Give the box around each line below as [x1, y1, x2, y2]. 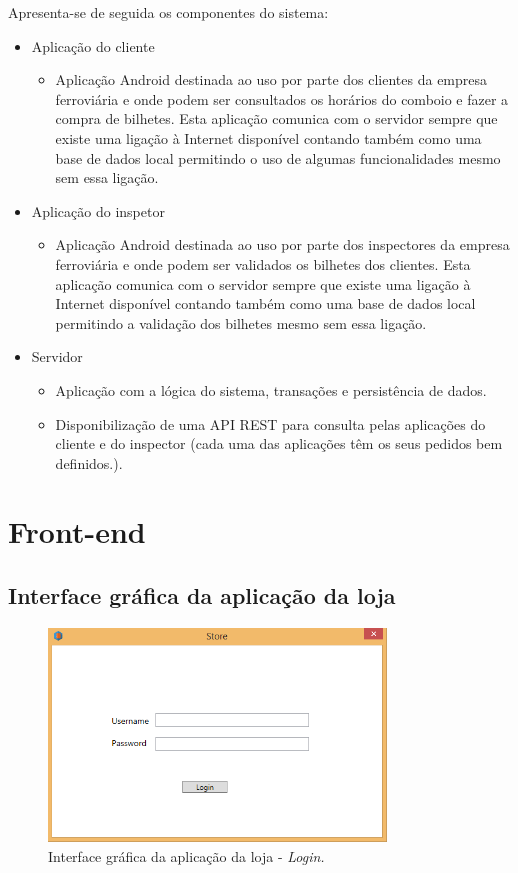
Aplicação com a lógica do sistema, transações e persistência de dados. [55, 379, 487, 400]
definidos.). [55, 452, 123, 473]
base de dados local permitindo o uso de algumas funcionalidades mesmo [55, 147, 501, 168]
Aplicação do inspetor [31, 200, 165, 221]
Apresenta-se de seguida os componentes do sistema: [8, 2, 329, 22]
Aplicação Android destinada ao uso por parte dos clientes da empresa [55, 69, 488, 90]
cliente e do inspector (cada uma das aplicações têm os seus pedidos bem [55, 433, 503, 454]
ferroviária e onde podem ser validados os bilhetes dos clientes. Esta [55, 253, 471, 274]
